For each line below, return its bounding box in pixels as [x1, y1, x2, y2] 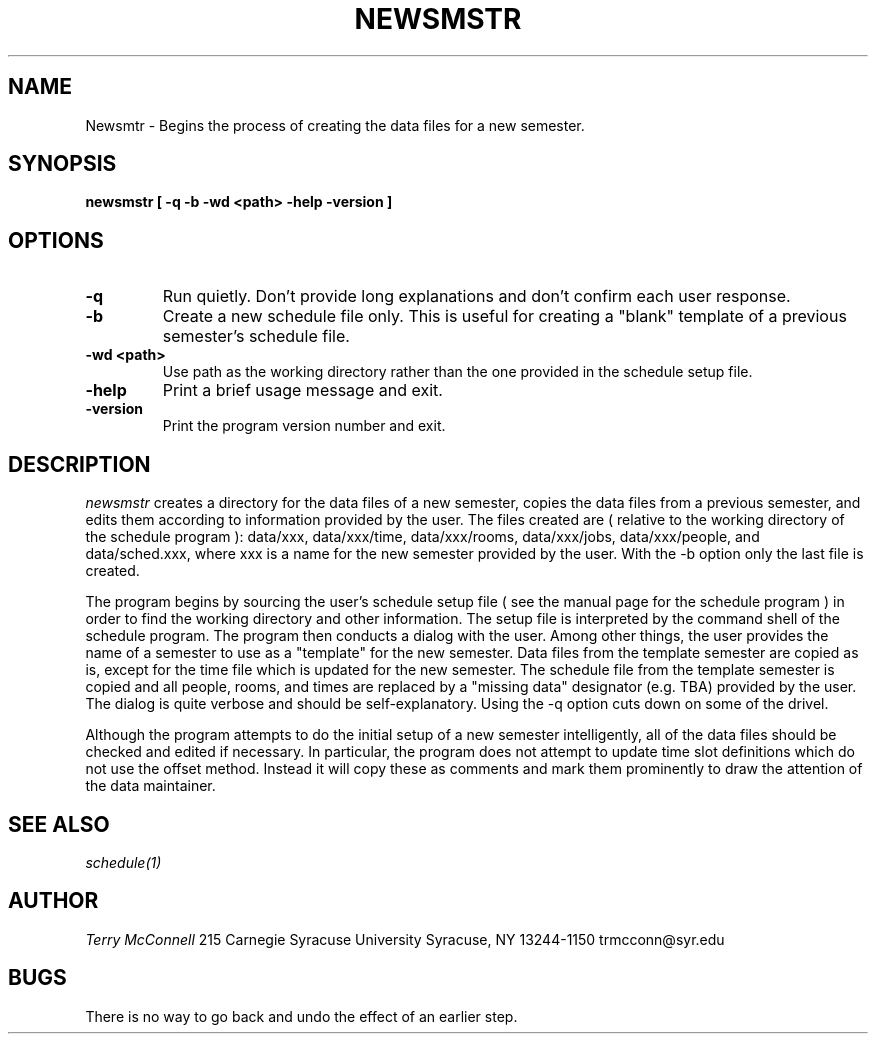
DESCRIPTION [8, 451, 151, 477]
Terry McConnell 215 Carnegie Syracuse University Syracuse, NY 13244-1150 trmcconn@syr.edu [85, 930, 725, 948]
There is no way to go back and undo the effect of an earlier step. [85, 1007, 518, 1025]
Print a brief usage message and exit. [162, 380, 443, 401]
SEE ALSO [8, 811, 110, 837]
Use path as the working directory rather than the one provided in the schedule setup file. [162, 363, 753, 381]
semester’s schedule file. [162, 326, 350, 347]
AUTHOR [8, 888, 99, 914]
